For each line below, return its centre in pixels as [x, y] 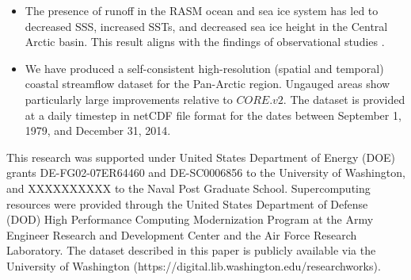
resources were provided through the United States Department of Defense [187, 203]
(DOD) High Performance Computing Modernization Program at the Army [190, 219]
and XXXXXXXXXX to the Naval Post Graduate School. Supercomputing [188, 188]
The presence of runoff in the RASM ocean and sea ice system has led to [202, 10]
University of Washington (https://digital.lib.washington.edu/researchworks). [194, 265]
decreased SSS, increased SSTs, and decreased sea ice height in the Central [206, 26]
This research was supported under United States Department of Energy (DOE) [201, 157]
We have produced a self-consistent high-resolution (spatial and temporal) [204, 68]
